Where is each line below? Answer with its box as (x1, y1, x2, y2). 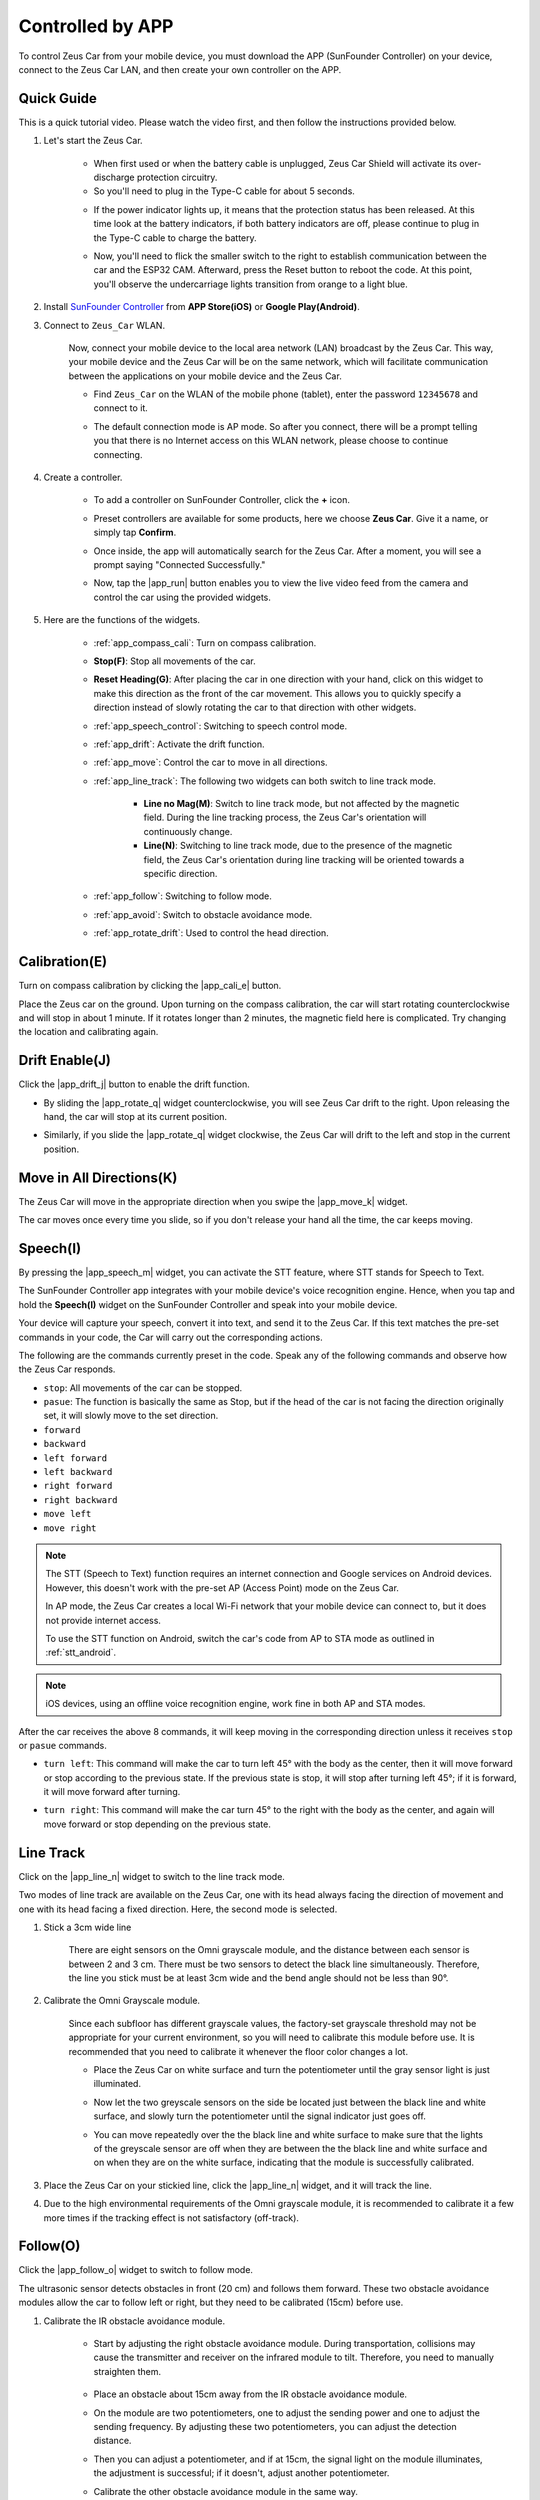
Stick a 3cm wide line (43, 1921, 132, 1933)
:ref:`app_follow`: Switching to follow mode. (93, 890, 272, 902)
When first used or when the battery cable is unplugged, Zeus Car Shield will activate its (93, 157, 458, 169)
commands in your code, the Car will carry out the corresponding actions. (18, 1331, 324, 1343)
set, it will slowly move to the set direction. (43, 1410, 219, 1422)
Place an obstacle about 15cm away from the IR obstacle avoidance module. (93, 2388, 408, 2400)
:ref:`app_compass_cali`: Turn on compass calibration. (93, 636, 317, 649)
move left (43, 1508, 92, 1520)
